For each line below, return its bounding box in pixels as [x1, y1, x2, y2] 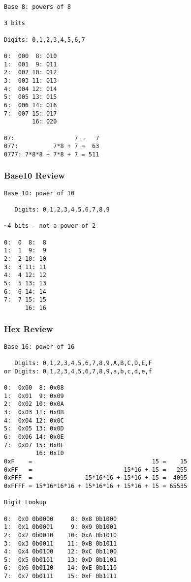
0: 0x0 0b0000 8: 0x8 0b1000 [4, 515, 117, 522]
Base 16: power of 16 [4, 343, 75, 350]
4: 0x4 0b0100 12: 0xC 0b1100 [4, 548, 117, 555]
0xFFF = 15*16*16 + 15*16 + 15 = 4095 [4, 474, 188, 482]
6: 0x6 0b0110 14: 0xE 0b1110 [4, 564, 117, 572]
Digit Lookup [4, 499, 46, 506]
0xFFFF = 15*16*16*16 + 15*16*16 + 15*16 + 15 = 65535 [4, 482, 188, 490]
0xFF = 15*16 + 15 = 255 [4, 466, 188, 473]
